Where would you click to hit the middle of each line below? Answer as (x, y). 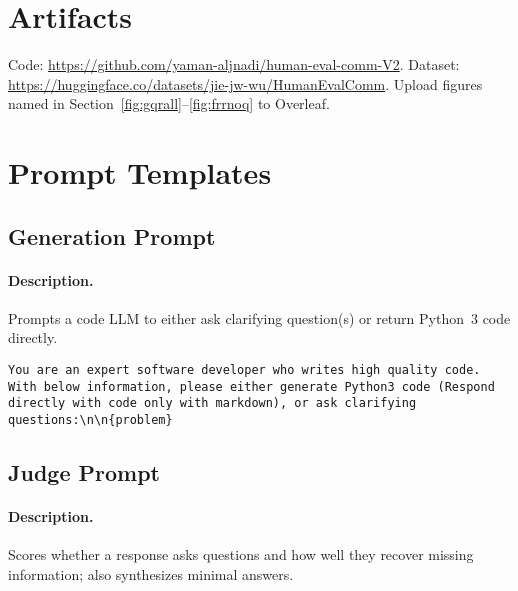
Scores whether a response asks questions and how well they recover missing (241, 554)
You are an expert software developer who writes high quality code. (244, 370)
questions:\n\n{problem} (90, 420)
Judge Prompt (84, 472)
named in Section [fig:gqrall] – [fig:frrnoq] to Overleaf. (169, 103)
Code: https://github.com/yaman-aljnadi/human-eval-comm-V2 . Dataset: (234, 64)
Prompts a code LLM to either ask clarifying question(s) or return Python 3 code (259, 317)
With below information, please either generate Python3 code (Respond (251, 386)
